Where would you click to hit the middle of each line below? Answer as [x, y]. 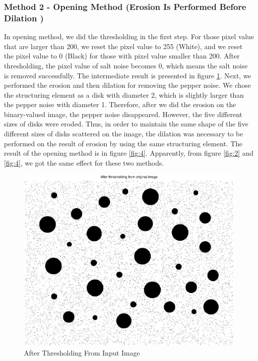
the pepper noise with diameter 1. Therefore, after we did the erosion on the [120, 104]
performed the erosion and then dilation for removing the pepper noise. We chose [128, 85]
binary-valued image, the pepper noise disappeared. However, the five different [123, 114]
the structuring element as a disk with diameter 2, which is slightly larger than [124, 94]
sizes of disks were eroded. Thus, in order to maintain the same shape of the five [126, 124]
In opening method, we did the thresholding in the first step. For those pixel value [129, 36]
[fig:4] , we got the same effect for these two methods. [84, 162]
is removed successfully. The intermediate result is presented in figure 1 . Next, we [128, 75]
